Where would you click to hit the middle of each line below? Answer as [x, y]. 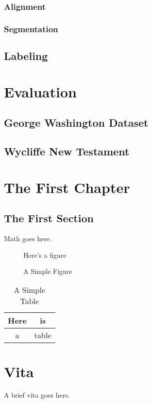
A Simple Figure [48, 271]
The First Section [49, 218]
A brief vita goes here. [37, 394]
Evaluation [40, 91]
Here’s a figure [45, 255]
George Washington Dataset [76, 123]
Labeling [26, 56]
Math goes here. [28, 238]
